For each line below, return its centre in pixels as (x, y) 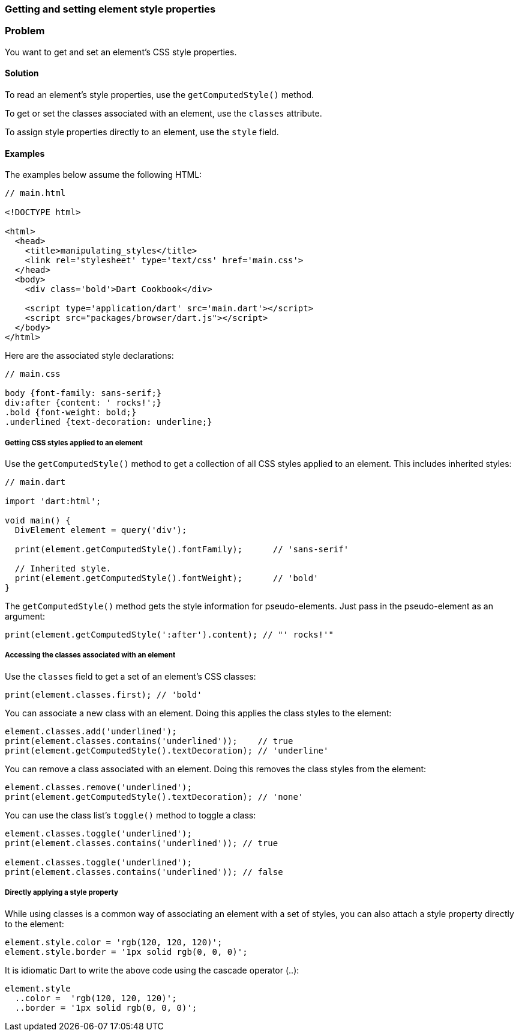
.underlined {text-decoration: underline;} (109, 422)
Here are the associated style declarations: (89, 356)
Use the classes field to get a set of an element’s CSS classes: (130, 676)
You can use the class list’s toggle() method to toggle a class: (130, 815)
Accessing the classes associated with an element (90, 655)
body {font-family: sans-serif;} (83, 393)
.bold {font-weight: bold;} (71, 413)
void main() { (38, 520)
